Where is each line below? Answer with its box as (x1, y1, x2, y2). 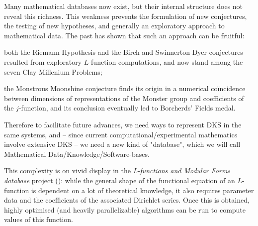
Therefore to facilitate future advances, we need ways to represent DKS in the (4, 119, 242, 129)
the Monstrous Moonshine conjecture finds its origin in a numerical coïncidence (4, 83, 246, 94)
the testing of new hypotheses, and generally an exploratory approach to (4, 20, 225, 31)
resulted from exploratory (4, 56, 82, 67)
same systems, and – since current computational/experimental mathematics (4, 129, 238, 139)
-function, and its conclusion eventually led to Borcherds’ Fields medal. (18, 103, 236, 113)
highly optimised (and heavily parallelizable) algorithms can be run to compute (4, 204, 246, 215)
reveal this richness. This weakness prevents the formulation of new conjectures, (4, 10, 247, 21)
